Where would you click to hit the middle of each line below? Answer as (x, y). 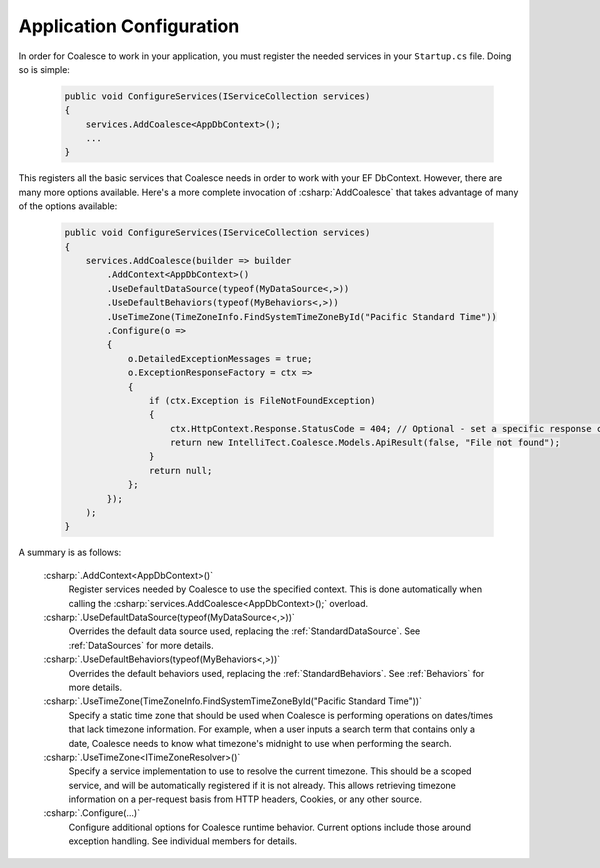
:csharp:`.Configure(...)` (91, 813)
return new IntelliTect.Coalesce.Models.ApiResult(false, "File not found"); (365, 443)
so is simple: (44, 69)
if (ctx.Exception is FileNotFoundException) (262, 400)
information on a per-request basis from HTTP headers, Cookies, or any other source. (245, 799)
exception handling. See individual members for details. (183, 841)
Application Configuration (129, 26)
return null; (180, 470)
